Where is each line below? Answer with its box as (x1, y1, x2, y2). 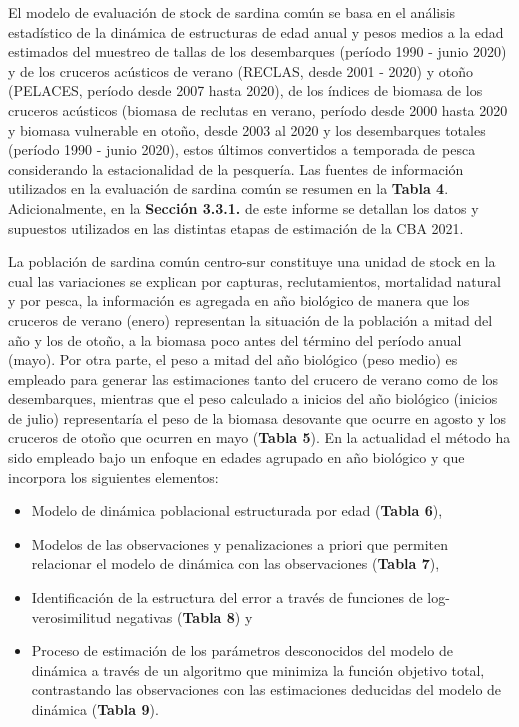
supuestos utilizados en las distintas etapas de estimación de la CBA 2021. (8, 217, 464, 238)
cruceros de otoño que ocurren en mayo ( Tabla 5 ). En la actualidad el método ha (8, 427, 511, 448)
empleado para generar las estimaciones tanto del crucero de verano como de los (8, 368, 499, 389)
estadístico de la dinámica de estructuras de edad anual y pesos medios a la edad (8, 21, 504, 42)
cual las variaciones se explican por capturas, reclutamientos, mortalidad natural (8, 270, 501, 291)
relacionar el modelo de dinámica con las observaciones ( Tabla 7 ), (31, 553, 440, 574)
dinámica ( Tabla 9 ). (31, 699, 159, 719)
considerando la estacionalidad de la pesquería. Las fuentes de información (8, 158, 464, 179)
